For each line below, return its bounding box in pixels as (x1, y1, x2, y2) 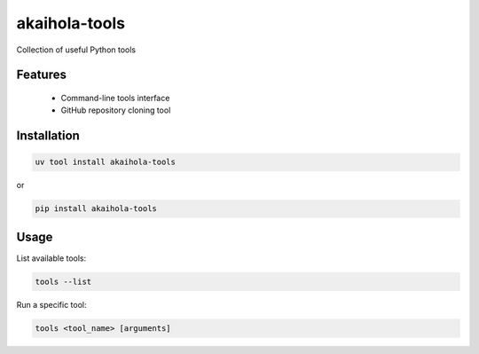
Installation (16, 129, 80, 144)
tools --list (35, 276, 92, 287)
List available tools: (16, 253, 87, 264)
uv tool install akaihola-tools (35, 157, 177, 168)
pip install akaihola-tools (35, 204, 157, 214)
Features (16, 67, 67, 83)
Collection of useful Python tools (16, 44, 137, 55)
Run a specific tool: (16, 299, 87, 310)
